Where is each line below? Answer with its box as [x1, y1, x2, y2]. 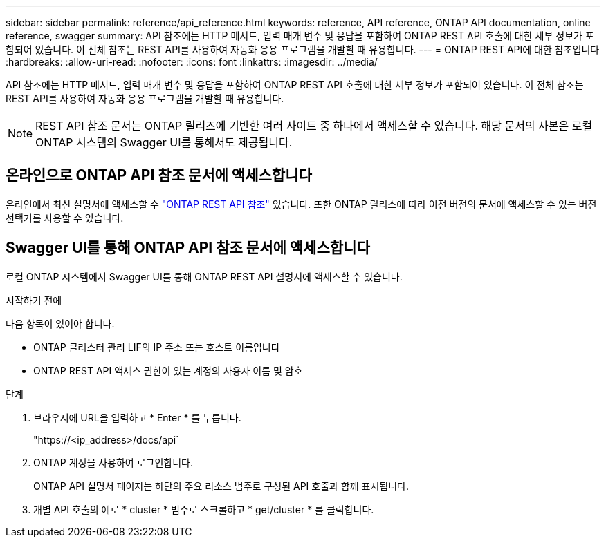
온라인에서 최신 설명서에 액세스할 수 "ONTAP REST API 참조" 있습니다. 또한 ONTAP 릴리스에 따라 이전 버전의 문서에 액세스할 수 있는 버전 [6, 198, 597, 210]
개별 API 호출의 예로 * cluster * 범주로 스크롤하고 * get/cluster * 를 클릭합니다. [33, 503, 374, 515]
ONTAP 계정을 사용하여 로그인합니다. [33, 456, 193, 468]
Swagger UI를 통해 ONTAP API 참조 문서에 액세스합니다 [6, 239, 370, 257]
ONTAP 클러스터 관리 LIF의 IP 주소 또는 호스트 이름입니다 [33, 341, 280, 353]
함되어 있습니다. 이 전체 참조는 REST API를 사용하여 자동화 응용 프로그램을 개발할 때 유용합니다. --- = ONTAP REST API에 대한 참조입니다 [6, 44, 600, 55]
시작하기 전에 [6, 294, 62, 306]
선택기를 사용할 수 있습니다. [6, 211, 124, 224]
